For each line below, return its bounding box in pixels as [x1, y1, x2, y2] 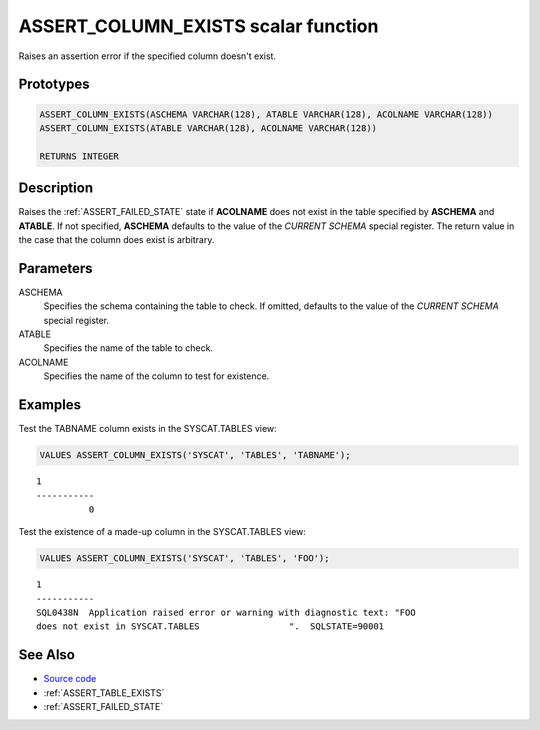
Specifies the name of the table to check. [43, 342, 214, 354]
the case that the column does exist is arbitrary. [18, 234, 215, 245]
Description [18, 180, 94, 197]
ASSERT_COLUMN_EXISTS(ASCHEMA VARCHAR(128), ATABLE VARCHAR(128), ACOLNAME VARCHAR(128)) [39, 108, 494, 120]
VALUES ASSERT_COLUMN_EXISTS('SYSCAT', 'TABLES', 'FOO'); [39, 553, 330, 564]
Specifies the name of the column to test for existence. [43, 370, 270, 382]
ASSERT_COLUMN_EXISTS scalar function [18, 15, 379, 37]
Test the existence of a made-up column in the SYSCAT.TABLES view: [18, 526, 307, 538]
